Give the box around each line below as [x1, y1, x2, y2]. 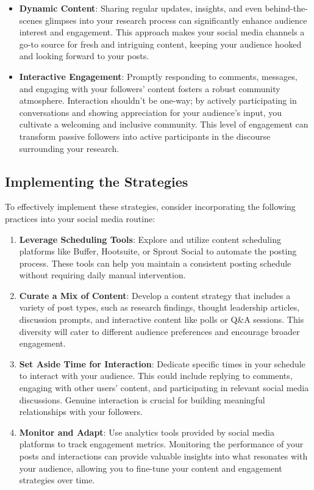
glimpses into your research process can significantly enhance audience [45, 13, 307, 26]
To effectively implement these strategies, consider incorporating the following [5, 200, 296, 213]
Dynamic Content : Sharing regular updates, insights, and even [19, 2, 262, 14]
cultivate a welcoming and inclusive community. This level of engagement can [19, 118, 309, 131]
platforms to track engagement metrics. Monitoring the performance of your [19, 438, 304, 450]
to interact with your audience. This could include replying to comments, [19, 369, 293, 382]
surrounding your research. [19, 142, 120, 154]
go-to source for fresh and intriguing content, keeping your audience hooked [19, 37, 302, 50]
